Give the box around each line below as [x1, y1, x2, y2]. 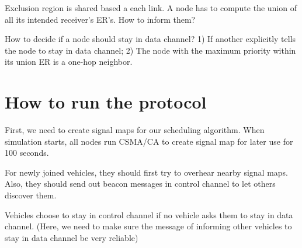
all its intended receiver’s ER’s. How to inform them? [5, 13, 196, 25]
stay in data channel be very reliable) [5, 231, 138, 243]
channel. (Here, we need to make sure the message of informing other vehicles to [5, 220, 292, 232]
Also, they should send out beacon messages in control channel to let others [5, 177, 276, 190]
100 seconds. [5, 146, 49, 159]
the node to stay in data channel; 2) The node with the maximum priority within [5, 44, 296, 56]
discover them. [5, 189, 57, 201]
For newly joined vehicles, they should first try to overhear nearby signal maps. [5, 166, 288, 178]
